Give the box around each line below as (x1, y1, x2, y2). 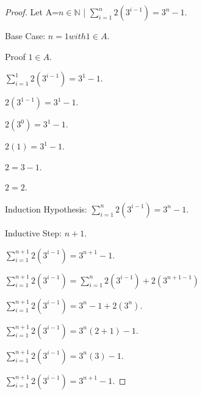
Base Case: (5, 29, 46, 42)
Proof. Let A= (5, 6, 59, 18)
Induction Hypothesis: (5, 202, 87, 215)
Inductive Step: (5, 226, 62, 239)
